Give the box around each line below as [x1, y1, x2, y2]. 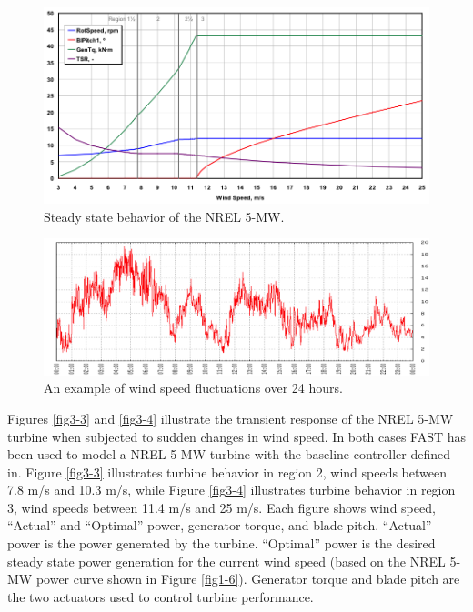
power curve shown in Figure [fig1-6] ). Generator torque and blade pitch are [35, 569, 460, 588]
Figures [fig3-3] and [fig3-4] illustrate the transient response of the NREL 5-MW [7, 408, 454, 427]
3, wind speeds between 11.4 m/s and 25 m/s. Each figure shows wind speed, [7, 497, 436, 517]
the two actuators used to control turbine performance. [7, 587, 314, 606]
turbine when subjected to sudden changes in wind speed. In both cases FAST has [7, 426, 466, 446]
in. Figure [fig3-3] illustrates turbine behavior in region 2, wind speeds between [7, 462, 447, 481]
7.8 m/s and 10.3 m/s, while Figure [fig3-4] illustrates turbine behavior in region [7, 480, 456, 499]
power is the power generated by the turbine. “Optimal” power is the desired [7, 534, 436, 553]
